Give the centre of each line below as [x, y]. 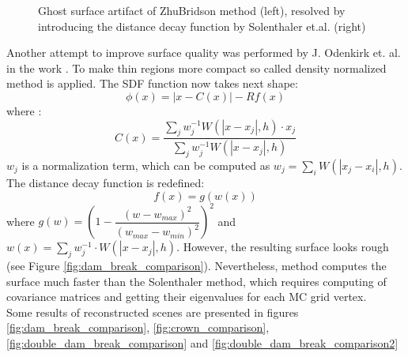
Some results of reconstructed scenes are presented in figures [153, 312]
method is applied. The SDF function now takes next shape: [152, 83]
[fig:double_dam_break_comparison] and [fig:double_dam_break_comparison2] [202, 342]
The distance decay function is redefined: [106, 183]
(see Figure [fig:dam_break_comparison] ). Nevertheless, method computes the [196, 265]
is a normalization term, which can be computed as [146, 165]
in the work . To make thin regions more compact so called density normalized [196, 68]
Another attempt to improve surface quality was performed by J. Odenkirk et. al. [204, 53]
